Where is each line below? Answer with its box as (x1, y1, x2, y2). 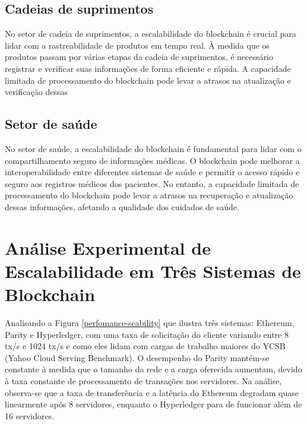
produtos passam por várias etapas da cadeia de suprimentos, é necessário (5, 50, 273, 63)
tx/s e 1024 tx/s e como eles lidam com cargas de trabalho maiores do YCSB (5, 340, 286, 352)
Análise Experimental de (5, 235, 211, 260)
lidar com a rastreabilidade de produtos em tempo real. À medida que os (5, 39, 270, 51)
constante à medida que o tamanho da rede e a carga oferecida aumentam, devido (5, 363, 302, 375)
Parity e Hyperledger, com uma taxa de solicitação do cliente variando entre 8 (5, 328, 289, 340)
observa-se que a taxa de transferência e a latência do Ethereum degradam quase (5, 386, 299, 398)
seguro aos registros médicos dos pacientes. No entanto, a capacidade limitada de (5, 177, 299, 189)
